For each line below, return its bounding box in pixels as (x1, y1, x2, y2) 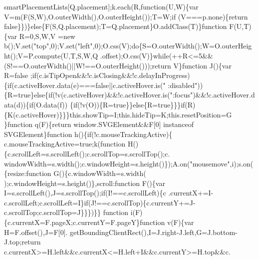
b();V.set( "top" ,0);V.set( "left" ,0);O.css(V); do (4, 40, 139, 51)
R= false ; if (4, 70, 36, 80)
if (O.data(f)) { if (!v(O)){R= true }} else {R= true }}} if (29, 99, 185, 109)
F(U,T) (229, 21, 252, 31)
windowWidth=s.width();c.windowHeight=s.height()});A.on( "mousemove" (4, 158, 230, 168)
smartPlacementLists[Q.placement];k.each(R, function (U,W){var (4, 1, 199, 11)
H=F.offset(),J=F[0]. (4, 226, 68, 237)
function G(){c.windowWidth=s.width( (26, 168, 146, 178)
